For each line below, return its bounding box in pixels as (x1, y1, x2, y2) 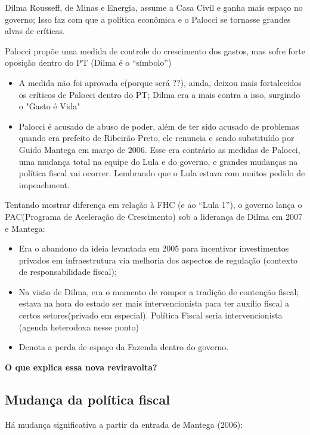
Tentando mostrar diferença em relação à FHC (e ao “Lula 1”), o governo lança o (5, 198, 302, 211)
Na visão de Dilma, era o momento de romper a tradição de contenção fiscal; (18, 285, 299, 298)
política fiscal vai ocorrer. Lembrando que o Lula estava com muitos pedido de (18, 167, 305, 179)
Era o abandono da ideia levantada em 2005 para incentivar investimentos (18, 242, 289, 255)
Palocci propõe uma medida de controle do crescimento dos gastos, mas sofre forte (5, 44, 306, 57)
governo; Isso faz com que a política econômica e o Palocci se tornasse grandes (5, 13, 291, 25)
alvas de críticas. (5, 24, 65, 37)
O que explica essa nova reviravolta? (5, 360, 157, 373)
